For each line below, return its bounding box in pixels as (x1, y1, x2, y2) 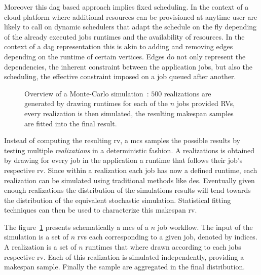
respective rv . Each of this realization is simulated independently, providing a (4, 251, 244, 262)
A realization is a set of (4, 242, 77, 252)
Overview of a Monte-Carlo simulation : (24, 88, 149, 98)
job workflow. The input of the (157, 221, 253, 232)
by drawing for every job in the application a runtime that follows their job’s (4, 155, 243, 165)
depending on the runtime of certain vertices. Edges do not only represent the (4, 51, 246, 61)
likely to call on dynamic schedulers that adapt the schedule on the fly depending (4, 21, 257, 32)
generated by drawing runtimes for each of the (24, 98, 168, 109)
